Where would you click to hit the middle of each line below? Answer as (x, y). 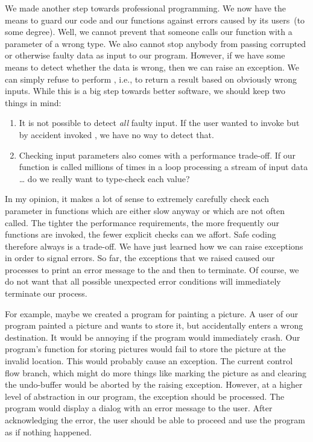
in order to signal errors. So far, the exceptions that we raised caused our (140, 258)
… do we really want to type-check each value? (104, 178)
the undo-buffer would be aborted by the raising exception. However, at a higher (154, 384)
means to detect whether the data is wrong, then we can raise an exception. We (152, 67)
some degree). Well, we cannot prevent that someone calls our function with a (149, 32)
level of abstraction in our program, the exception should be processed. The (145, 396)
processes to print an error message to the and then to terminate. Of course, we (152, 269)
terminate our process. (46, 293)
